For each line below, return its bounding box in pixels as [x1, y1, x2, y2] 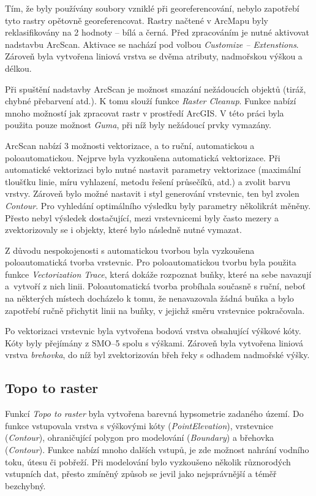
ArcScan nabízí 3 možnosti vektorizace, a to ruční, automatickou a [5, 139, 255, 151]
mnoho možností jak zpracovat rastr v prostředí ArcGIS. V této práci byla [5, 106, 284, 119]
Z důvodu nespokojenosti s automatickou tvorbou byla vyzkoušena [5, 243, 255, 256]
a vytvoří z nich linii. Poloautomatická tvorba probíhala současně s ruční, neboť [5, 280, 306, 292]
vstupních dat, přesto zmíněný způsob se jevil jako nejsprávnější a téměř [5, 467, 277, 480]
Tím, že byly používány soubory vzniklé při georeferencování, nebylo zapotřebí [5, 2, 299, 14]
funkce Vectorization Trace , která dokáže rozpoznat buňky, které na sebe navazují [5, 267, 312, 280]
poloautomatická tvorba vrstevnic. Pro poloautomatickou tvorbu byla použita [5, 256, 296, 269]
